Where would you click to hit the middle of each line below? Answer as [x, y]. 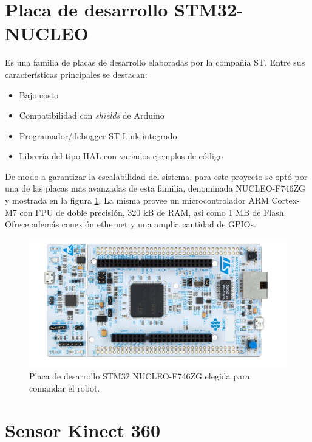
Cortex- [286, 200]
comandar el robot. [65, 388]
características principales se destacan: [76, 74]
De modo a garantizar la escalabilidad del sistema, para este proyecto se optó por [156, 176]
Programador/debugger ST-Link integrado [98, 135]
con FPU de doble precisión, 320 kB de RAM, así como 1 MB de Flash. [153, 212]
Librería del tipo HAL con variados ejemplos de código [121, 156]
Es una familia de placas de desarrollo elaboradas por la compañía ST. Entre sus [155, 62]
